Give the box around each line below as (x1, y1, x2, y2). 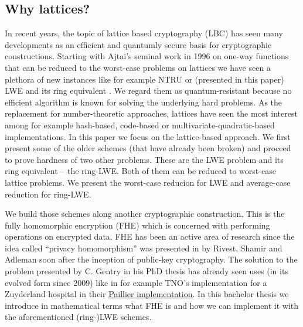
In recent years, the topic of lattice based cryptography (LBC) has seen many (5, 27, 283, 39)
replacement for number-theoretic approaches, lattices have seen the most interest (5, 107, 298, 120)
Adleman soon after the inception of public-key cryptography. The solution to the (5, 253, 298, 265)
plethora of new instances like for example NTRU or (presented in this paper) (5, 73, 284, 85)
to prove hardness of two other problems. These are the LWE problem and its (5, 153, 284, 165)
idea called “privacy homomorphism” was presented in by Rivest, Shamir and (5, 241, 282, 254)
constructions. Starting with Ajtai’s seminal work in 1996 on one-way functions (5, 50, 289, 62)
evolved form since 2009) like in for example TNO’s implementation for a (5, 276, 267, 288)
